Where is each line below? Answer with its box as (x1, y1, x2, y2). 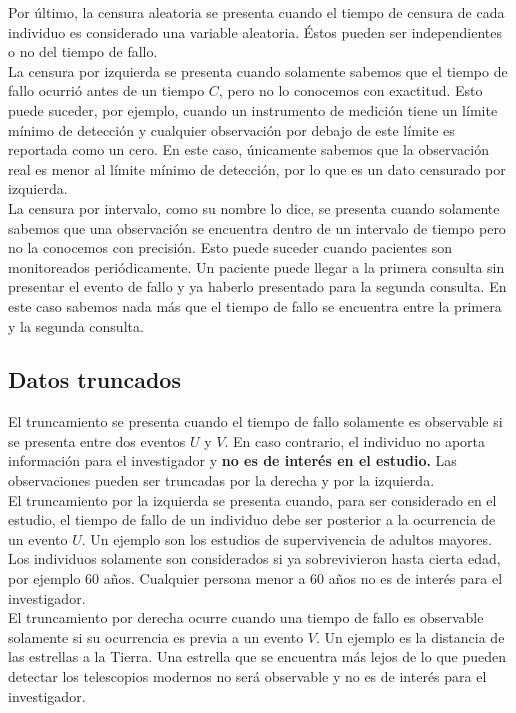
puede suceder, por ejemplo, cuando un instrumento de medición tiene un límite (8, 99, 498, 120)
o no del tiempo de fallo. (8, 41, 158, 62)
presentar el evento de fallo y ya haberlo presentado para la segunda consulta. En (8, 276, 507, 297)
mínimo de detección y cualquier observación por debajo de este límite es (8, 119, 455, 140)
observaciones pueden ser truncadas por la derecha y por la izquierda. (8, 470, 435, 491)
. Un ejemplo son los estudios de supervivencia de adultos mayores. (81, 528, 492, 549)
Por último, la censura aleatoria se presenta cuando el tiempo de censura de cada (8, 2, 505, 22)
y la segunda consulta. (8, 315, 144, 336)
